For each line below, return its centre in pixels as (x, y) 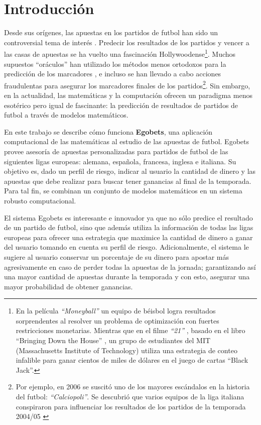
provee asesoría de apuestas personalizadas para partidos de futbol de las (116, 151)
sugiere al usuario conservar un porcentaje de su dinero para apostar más (116, 256)
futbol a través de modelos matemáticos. (66, 115)
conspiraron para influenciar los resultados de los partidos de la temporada (131, 406)
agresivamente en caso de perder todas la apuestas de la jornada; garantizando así (130, 267)
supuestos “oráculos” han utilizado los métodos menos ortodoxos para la (115, 64)
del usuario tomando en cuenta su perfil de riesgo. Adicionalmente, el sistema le (126, 247)
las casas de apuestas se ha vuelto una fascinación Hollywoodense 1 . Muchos (120, 53)
